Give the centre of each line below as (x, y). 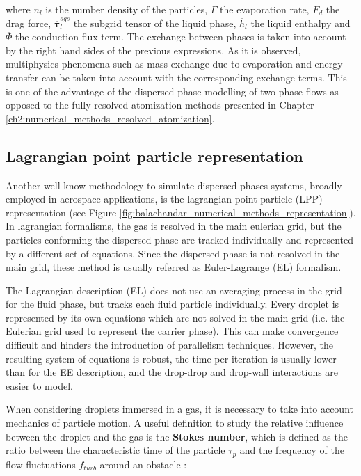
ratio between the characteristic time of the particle (115, 450)
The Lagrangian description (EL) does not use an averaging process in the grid (174, 290)
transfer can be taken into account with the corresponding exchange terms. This (176, 77)
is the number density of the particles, (127, 9)
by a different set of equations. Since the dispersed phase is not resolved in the (173, 253)
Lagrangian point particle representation (154, 156)
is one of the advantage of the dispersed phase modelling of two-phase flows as (172, 91)
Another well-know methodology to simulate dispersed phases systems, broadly (174, 185)
